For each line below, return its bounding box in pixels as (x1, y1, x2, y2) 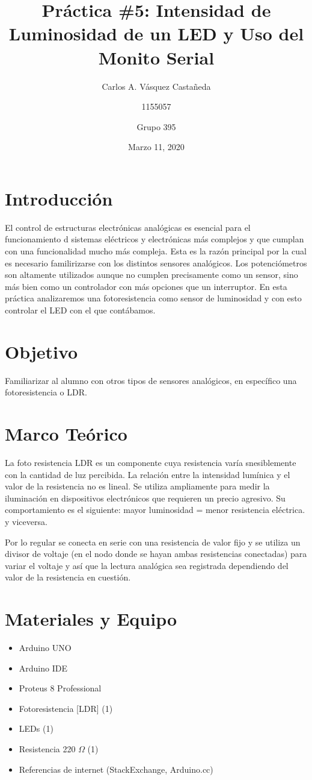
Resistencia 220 (19, 743, 76, 755)
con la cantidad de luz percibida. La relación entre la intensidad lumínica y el (5, 468, 290, 480)
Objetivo (5, 339, 78, 363)
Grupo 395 (136, 120, 176, 133)
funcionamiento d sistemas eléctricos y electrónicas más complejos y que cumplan (5, 233, 304, 245)
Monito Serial (98, 45, 215, 69)
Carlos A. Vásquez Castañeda (102, 80, 211, 92)
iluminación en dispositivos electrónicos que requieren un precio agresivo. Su (5, 491, 286, 504)
